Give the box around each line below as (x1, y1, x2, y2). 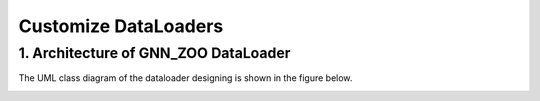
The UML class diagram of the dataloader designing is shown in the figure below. (18, 72, 353, 84)
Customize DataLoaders (18, 15, 224, 37)
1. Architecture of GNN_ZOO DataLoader (18, 44, 291, 62)
